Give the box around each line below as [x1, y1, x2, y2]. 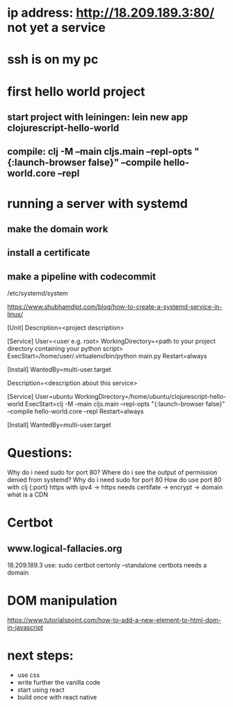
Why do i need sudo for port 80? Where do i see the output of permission [7, 469, 218, 477]
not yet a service [7, 20, 106, 36]
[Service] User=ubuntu [7, 393, 73, 401]
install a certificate [7, 247, 90, 259]
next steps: [7, 648, 74, 664]
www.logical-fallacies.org [7, 542, 123, 554]
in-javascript [7, 623, 44, 632]
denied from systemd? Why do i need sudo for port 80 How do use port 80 [7, 476, 222, 484]
